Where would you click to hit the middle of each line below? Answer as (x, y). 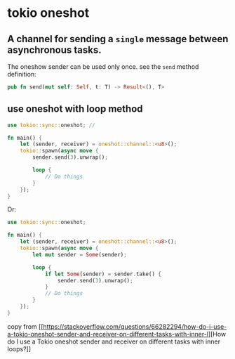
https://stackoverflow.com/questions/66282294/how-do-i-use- (135, 326)
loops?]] (19, 348)
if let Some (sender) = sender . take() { (103, 274)
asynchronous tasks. (54, 50)
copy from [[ (25, 326)
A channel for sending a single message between (118, 39)
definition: (22, 74)
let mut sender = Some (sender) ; (80, 254)
